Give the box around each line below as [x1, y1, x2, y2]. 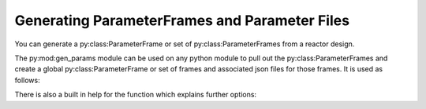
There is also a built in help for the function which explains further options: [14, 90, 256, 100]
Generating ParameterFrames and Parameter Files [14, 12, 350, 29]
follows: [14, 75, 40, 85]
